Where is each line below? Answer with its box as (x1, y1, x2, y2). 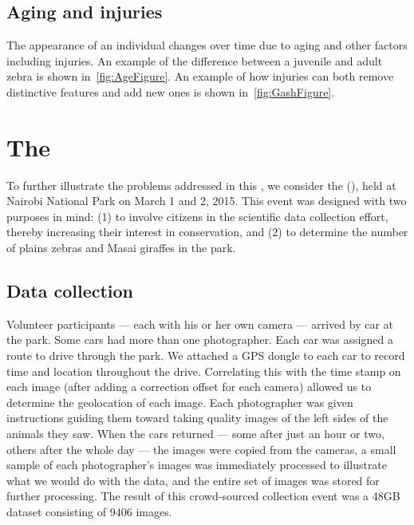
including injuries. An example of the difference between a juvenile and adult (6, 52, 383, 69)
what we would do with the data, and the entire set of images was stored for (6, 472, 380, 488)
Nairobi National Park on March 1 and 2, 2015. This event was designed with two (6, 192, 407, 209)
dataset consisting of (6, 503, 107, 519)
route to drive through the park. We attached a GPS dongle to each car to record (6, 347, 405, 364)
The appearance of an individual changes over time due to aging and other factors (6, 37, 408, 53)
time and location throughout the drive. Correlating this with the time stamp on (6, 362, 401, 379)
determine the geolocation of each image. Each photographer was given (6, 393, 353, 410)
